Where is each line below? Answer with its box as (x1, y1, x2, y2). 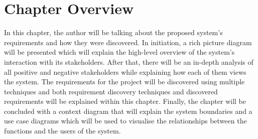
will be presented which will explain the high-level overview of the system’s (4, 47, 235, 57)
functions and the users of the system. (4, 125, 121, 136)
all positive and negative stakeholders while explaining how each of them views (4, 66, 246, 77)
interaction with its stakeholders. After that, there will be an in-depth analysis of (4, 56, 253, 67)
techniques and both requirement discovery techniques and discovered (4, 86, 218, 96)
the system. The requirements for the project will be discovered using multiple (4, 76, 245, 87)
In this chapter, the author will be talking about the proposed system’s (4, 27, 223, 38)
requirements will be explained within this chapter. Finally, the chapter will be (4, 96, 246, 106)
